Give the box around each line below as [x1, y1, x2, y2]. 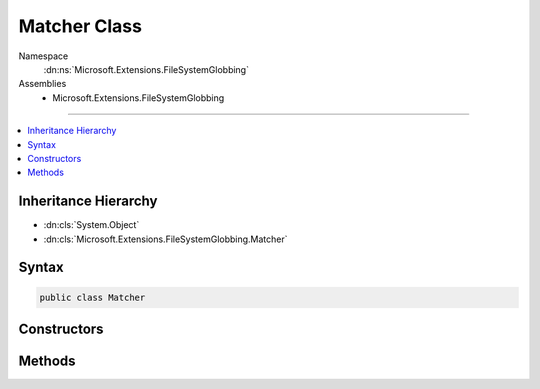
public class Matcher [39, 291, 146, 303]
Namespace [18, 50, 69, 62]
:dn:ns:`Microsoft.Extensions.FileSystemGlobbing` [43, 63, 250, 75]
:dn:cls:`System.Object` [43, 219, 140, 231]
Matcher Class [18, 15, 142, 37]
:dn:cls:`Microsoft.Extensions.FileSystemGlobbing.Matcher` [43, 233, 289, 245]
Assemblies [18, 78, 67, 90]
